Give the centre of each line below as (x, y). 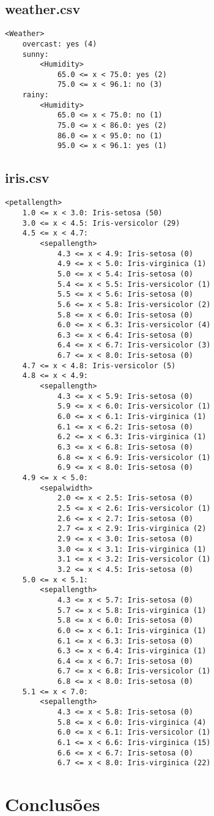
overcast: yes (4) (60, 44)
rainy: (35, 95)
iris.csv (27, 178)
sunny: (35, 54)
